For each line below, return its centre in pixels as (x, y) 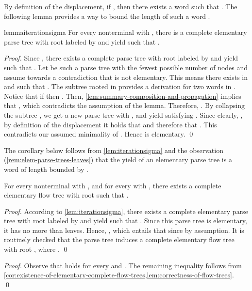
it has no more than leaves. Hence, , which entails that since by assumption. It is (124, 230)
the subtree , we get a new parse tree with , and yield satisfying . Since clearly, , (123, 115)
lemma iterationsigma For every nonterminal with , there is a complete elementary (126, 32)
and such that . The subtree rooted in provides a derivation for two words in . (120, 86)
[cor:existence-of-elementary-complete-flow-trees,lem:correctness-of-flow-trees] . (119, 275)
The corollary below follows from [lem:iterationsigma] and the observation (114, 150)
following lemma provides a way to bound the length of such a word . (107, 16)
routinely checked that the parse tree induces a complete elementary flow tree (119, 239)
